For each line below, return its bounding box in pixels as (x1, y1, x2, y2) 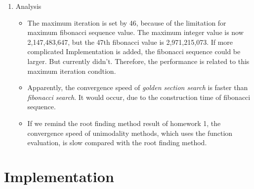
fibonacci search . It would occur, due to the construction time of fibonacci (27, 92, 251, 102)
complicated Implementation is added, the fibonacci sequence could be (27, 46, 241, 57)
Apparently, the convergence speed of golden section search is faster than (27, 82, 248, 93)
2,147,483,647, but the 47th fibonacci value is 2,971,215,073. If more (27, 36, 233, 47)
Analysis (15, 1, 42, 11)
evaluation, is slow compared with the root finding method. (27, 137, 207, 148)
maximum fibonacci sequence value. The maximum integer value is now (27, 27, 244, 37)
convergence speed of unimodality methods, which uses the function (27, 127, 233, 138)
